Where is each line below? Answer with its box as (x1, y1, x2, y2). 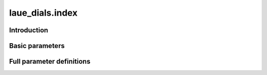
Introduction (9, 26, 48, 34)
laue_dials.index (9, 7, 78, 18)
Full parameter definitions (9, 57, 91, 66)
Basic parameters (9, 42, 65, 50)
